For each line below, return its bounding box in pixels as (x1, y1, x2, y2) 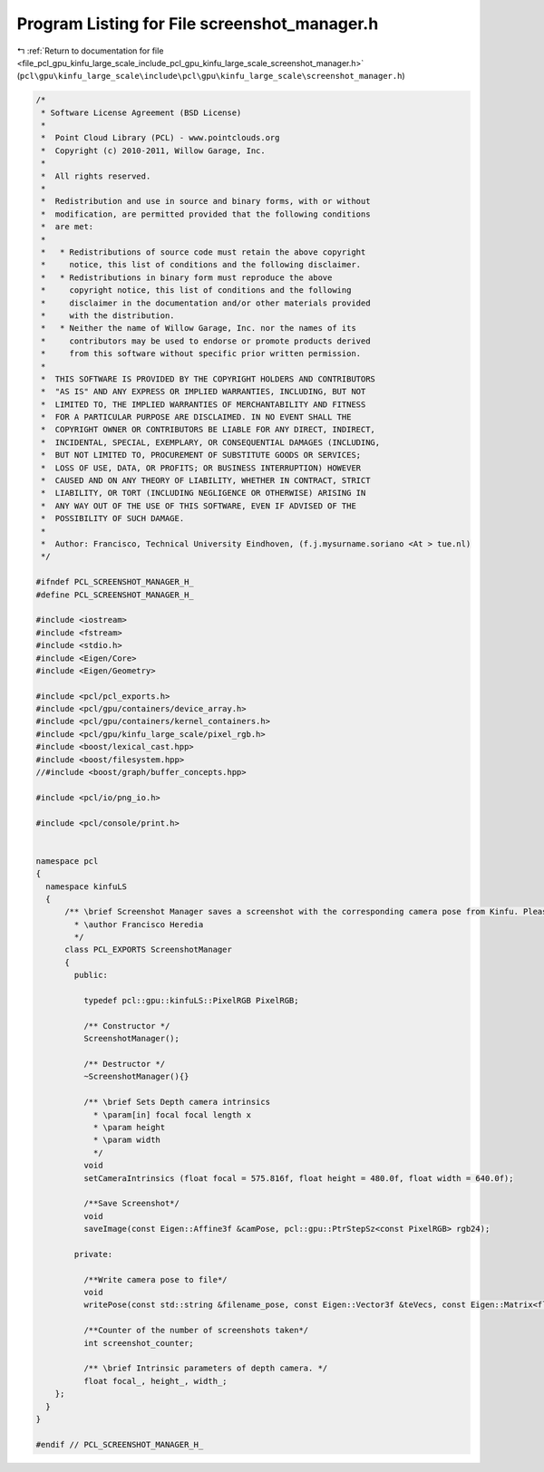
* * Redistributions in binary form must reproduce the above (41, 272, 333, 283)
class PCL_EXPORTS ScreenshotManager (64, 944, 233, 955)
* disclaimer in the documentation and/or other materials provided (41, 297, 371, 308)
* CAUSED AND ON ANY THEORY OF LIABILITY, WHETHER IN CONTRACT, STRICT (41, 476, 371, 486)
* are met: (41, 222, 94, 232)
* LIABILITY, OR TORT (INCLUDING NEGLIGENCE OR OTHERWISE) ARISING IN (41, 488, 366, 499)
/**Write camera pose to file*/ (83, 1274, 228, 1284)
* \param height (92, 1122, 166, 1132)
